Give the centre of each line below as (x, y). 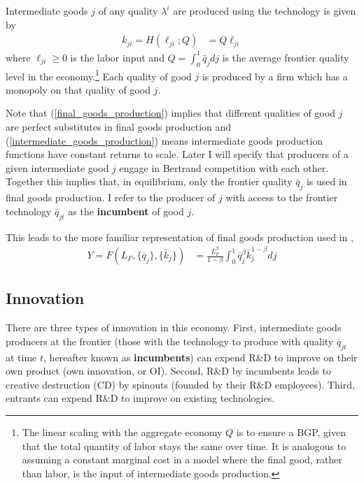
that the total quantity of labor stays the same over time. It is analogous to (184, 446)
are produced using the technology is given (265, 10)
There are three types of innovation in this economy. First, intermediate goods (174, 327)
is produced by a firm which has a (275, 76)
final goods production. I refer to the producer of (111, 197)
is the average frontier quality (286, 57)
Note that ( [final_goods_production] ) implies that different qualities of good (170, 113)
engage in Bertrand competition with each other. (224, 167)
